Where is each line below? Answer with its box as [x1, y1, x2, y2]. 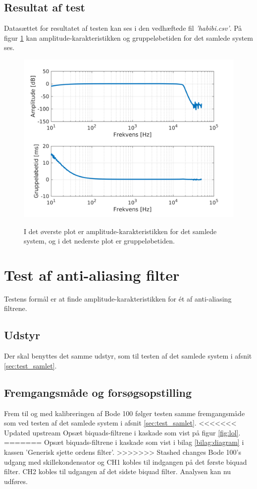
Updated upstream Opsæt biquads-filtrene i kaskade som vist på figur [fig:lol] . [4, 427, 241, 437]
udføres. [4, 476, 28, 486]
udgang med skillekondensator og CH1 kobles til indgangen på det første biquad [4, 456, 247, 467]
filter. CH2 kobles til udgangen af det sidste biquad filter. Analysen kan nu [4, 466, 231, 477]
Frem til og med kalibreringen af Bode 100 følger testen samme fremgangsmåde [4, 408, 245, 418]
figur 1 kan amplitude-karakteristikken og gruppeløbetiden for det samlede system [4, 32, 253, 43]
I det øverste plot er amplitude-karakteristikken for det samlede [24, 226, 217, 236]
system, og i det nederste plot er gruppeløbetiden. [24, 236, 175, 246]
